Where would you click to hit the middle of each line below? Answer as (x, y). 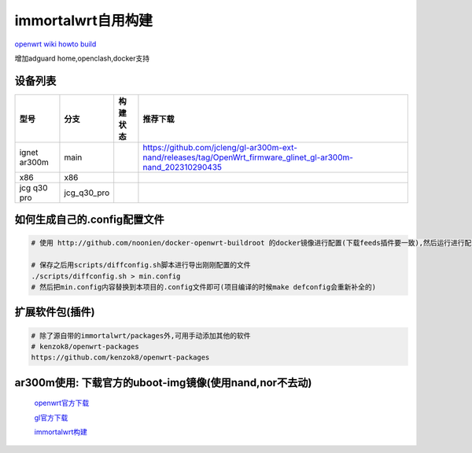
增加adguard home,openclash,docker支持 (82, 58)
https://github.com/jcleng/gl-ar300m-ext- (220, 147)
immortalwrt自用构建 (84, 20)
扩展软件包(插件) (55, 312)
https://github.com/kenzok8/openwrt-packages (120, 357)
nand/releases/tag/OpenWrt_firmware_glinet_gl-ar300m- (248, 157)
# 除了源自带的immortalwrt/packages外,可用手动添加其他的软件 (141, 335)
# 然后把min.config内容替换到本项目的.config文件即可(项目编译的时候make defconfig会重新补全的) (204, 287)
